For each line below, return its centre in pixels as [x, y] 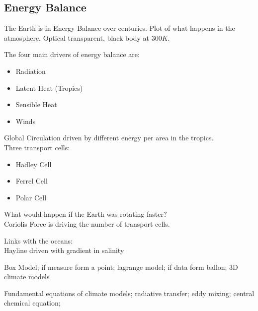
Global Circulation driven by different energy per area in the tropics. [109, 138]
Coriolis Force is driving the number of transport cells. [87, 223]
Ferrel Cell [32, 181]
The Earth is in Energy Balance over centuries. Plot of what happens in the [120, 28]
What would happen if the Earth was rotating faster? [86, 214]
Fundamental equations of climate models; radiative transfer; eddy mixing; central [129, 293]
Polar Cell [31, 197]
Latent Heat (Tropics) [49, 88]
